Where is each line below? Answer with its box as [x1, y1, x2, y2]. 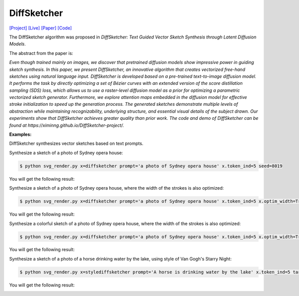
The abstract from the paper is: [9, 50, 73, 56]
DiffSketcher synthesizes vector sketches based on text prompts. [9, 140, 144, 147]
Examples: [9, 131, 32, 137]
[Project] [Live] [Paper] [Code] [9, 25, 72, 31]
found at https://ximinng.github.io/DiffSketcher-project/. [9, 122, 124, 128]
